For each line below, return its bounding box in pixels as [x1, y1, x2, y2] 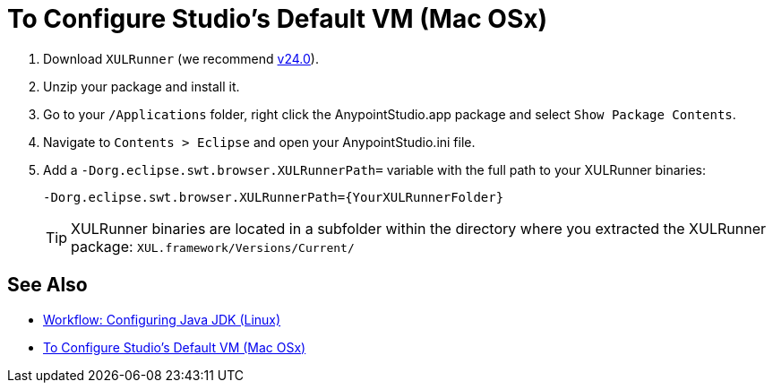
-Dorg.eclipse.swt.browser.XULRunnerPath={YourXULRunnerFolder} [43, 189, 504, 204]
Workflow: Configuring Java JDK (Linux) [43, 311, 281, 327]
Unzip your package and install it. [43, 78, 240, 94]
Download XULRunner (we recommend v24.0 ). [43, 50, 319, 66]
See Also [7, 273, 88, 297]
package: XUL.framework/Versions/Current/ [71, 237, 355, 256]
